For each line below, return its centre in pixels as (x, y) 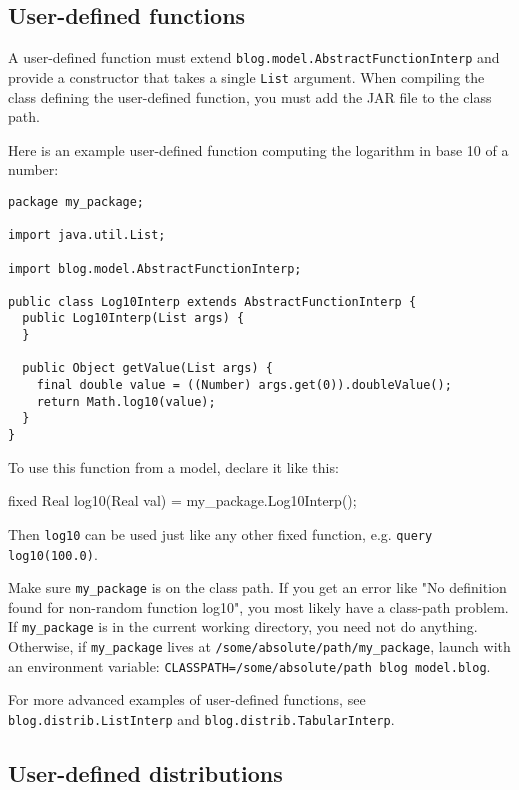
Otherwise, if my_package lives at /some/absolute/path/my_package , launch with (259, 646)
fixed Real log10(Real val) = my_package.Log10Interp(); (182, 500)
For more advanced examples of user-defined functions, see (187, 699)
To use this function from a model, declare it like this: (173, 466)
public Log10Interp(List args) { (133, 318)
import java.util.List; (87, 235)
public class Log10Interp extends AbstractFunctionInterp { (212, 301)
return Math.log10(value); (126, 401)
